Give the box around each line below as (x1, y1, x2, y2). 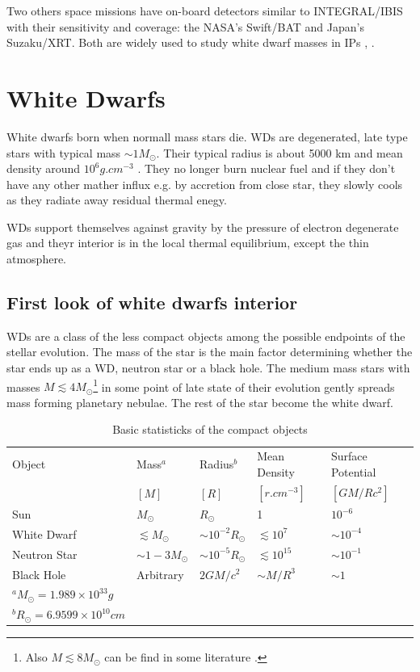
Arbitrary (136, 565, 184, 582)
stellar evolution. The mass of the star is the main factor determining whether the (6, 343, 413, 360)
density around (6, 160, 81, 177)
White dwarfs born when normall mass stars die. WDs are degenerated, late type (6, 128, 408, 145)
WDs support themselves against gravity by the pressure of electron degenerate (6, 218, 399, 235)
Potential (330, 463, 376, 480)
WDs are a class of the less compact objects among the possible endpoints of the (6, 327, 405, 344)
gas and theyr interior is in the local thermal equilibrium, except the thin (6, 234, 369, 251)
